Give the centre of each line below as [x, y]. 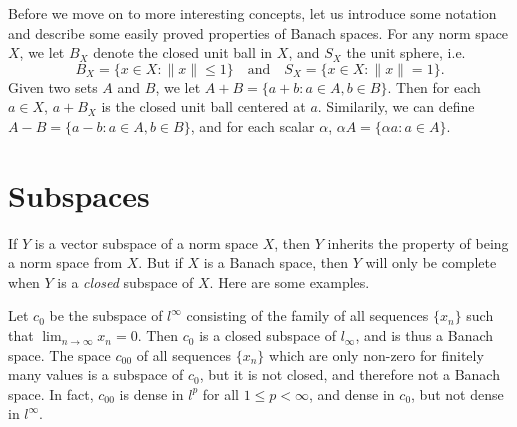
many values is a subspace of [96, 374]
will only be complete [431, 262]
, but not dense [457, 393]
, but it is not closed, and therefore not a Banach [349, 374]
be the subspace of [106, 315]
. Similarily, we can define [396, 106]
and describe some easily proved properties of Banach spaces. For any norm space [258, 32]
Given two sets [53, 86]
